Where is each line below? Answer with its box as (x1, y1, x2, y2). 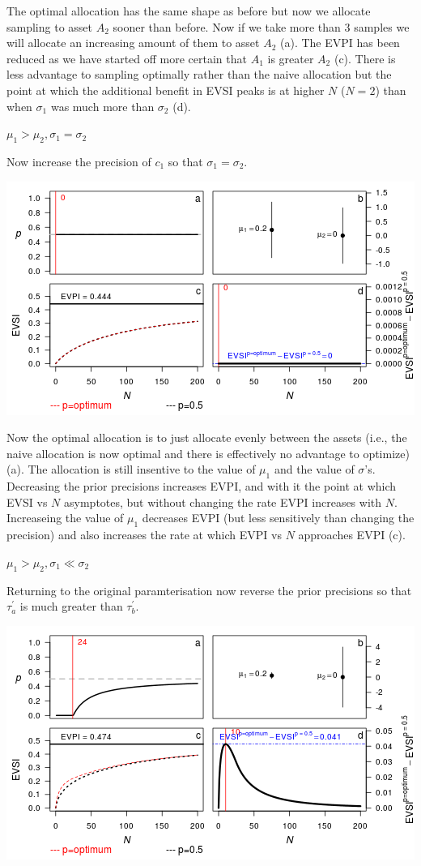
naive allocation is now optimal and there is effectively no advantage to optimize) (6, 444, 410, 461)
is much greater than (19, 598, 123, 615)
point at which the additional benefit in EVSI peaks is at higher (6, 81, 325, 98)
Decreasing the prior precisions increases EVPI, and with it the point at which (6, 478, 397, 495)
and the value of (274, 461, 355, 478)
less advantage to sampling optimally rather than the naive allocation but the (6, 66, 392, 83)
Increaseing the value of (6, 509, 124, 526)
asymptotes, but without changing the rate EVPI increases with (64, 493, 382, 510)
